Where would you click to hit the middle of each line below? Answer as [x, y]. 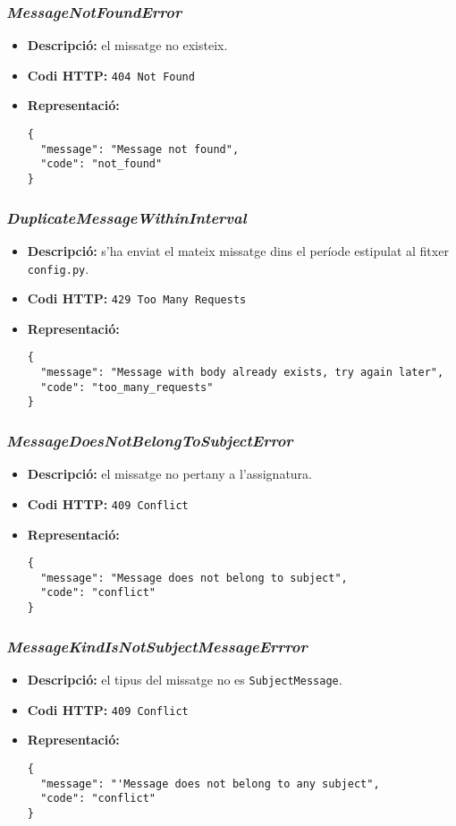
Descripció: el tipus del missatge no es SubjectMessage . [185, 679]
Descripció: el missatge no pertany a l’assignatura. [169, 474]
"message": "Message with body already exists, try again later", [242, 373]
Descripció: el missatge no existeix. [127, 45]
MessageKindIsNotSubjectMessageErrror [157, 646]
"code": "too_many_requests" [127, 387]
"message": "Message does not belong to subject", [194, 578]
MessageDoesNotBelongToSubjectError [150, 440]
